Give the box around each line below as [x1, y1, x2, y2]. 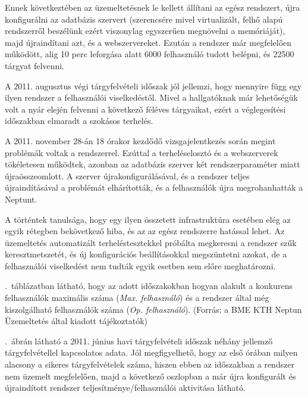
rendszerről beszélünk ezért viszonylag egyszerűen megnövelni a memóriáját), [5, 24, 285, 37]
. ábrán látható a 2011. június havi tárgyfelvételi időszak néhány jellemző [5, 334, 273, 347]
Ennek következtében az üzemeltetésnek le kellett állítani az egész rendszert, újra [5, 1, 300, 13]
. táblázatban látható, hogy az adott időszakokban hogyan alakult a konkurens [5, 279, 293, 292]
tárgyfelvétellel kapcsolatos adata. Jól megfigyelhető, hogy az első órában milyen [5, 346, 298, 359]
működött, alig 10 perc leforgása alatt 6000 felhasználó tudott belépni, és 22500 [5, 48, 294, 60]
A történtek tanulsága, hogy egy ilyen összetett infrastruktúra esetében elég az [5, 213, 291, 225]
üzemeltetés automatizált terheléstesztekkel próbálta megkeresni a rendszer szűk [5, 236, 297, 248]
